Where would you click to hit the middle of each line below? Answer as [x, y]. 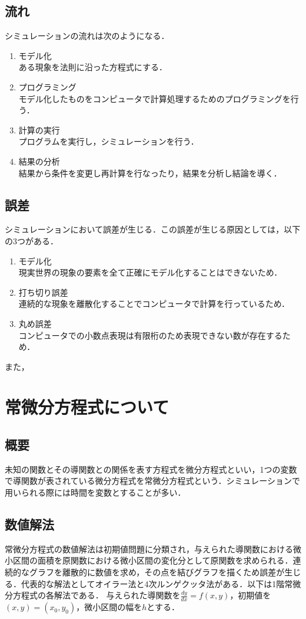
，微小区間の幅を [109, 607]
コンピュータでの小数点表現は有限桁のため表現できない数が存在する [150, 335]
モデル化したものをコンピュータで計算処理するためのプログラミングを [154, 98]
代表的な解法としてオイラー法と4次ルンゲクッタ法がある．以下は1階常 [157, 583]
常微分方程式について [87, 407]
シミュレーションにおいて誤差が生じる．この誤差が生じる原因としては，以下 [153, 229]
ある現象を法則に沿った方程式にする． [93, 67]
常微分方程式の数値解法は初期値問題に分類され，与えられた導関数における [149, 548]
